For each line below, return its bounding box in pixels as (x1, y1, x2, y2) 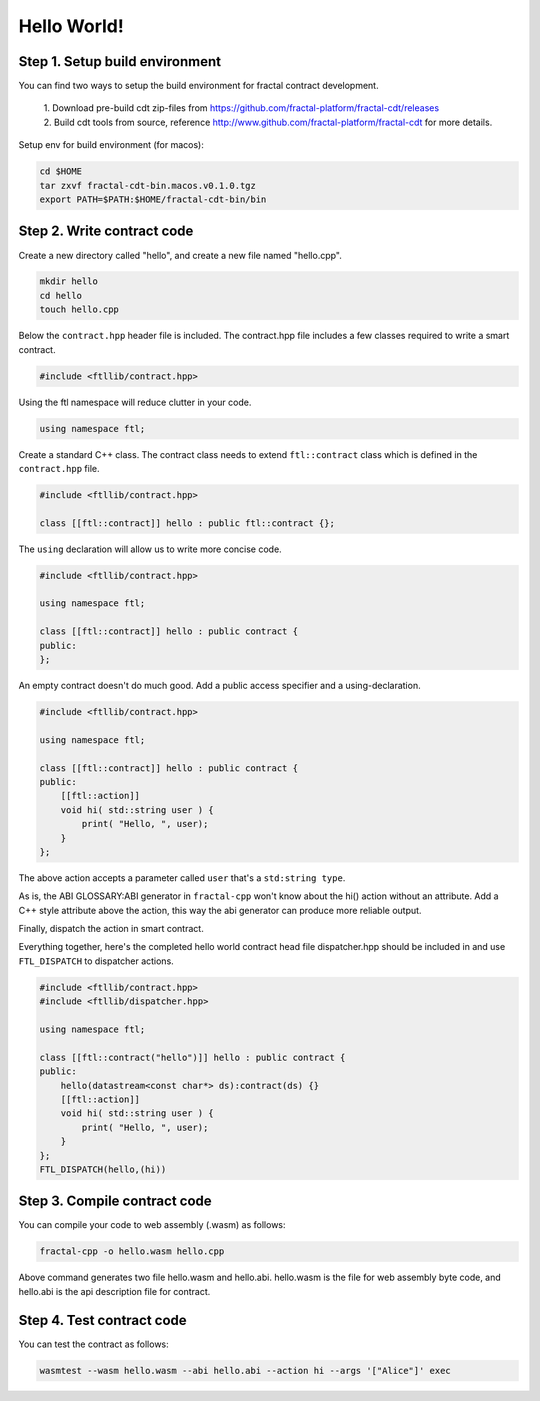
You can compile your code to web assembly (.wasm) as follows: (18, 1219, 286, 1231)
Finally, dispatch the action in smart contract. (18, 923, 204, 935)
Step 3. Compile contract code (18, 1193, 212, 1210)
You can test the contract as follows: (18, 1338, 169, 1350)
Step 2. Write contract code (18, 223, 194, 240)
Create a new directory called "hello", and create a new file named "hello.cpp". (18, 249, 342, 261)
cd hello (39, 290, 83, 301)
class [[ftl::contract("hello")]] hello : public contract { (39, 1051, 346, 1063)
